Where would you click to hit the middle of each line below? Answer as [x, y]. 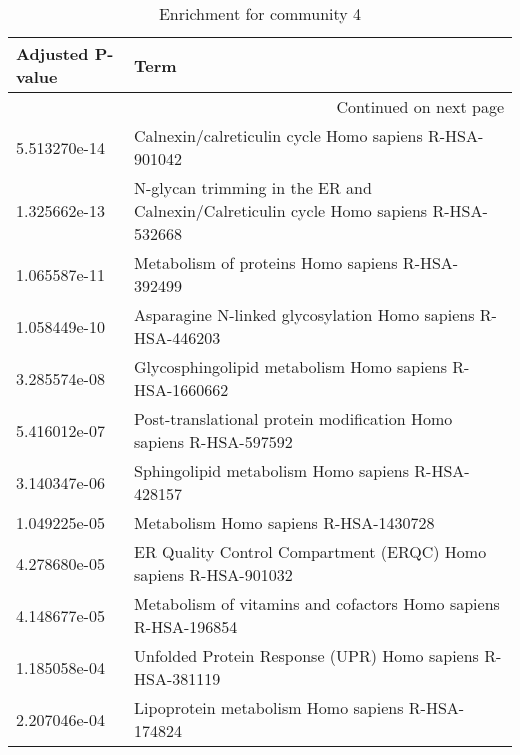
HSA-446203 [177, 337]
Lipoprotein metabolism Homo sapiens [269, 707]
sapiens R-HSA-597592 [213, 441]
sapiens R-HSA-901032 [213, 574]
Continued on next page [420, 106]
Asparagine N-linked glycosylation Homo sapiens [304, 314]
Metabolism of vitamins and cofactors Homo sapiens [317, 603]
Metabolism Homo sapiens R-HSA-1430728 [284, 522]
